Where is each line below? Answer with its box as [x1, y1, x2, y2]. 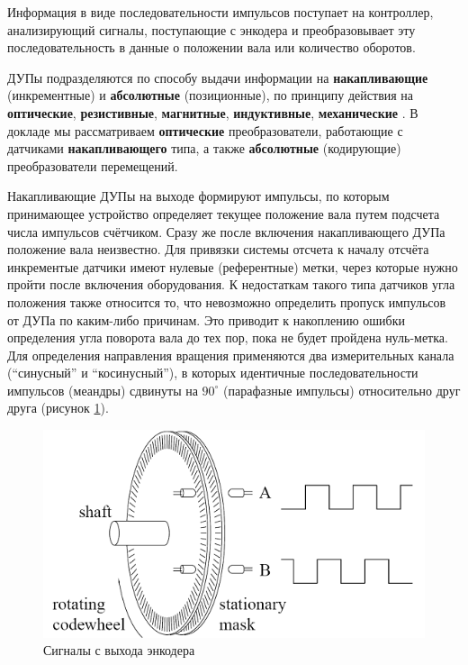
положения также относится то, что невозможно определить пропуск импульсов [7, 292, 446, 311]
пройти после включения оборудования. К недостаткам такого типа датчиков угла [7, 275, 455, 294]
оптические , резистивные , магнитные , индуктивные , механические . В [7, 103, 418, 122]
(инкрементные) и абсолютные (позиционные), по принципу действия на [7, 86, 414, 105]
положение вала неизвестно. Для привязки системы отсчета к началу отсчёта [7, 240, 429, 259]
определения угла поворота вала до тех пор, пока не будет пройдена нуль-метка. [7, 328, 448, 347]
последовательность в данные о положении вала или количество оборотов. [7, 38, 416, 57]
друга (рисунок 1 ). [7, 398, 109, 417]
